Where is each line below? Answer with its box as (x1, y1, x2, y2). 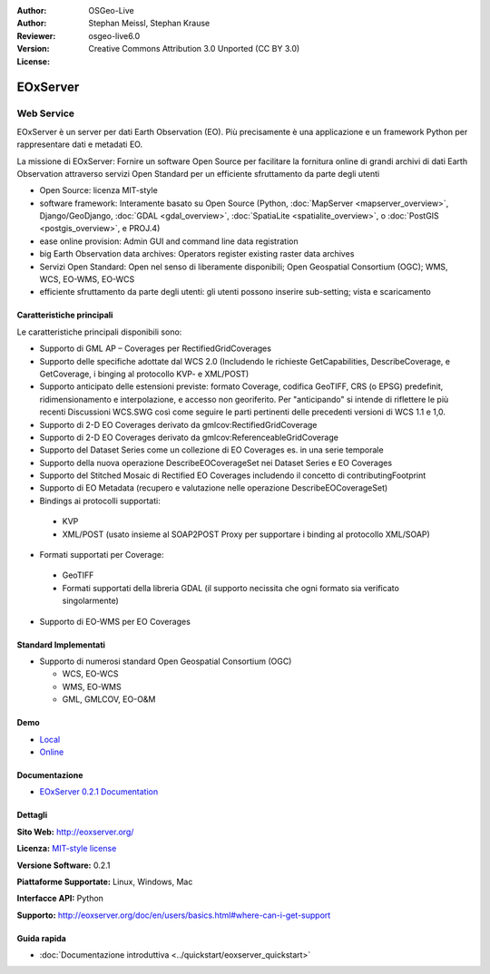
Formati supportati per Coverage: (39, 550, 164, 560)
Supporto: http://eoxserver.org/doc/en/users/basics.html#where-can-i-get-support (16, 910, 331, 920)
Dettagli (16, 810, 48, 821)
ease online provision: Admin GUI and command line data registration (39, 236, 299, 247)
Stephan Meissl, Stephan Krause (88, 18, 211, 29)
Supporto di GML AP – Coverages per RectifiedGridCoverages (39, 343, 272, 354)
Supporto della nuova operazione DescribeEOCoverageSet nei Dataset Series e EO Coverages (39, 457, 393, 468)
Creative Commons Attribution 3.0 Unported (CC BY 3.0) (88, 44, 300, 54)
